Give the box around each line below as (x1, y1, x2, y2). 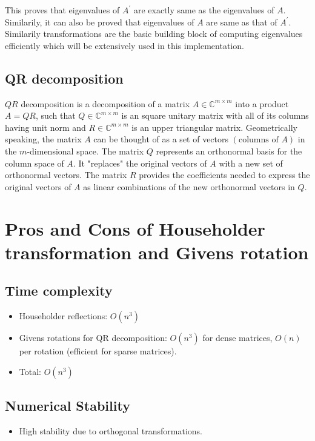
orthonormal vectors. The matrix (5, 168, 127, 181)
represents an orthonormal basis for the (156, 144, 302, 157)
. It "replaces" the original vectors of (73, 156, 207, 169)
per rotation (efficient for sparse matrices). (19, 345, 177, 357)
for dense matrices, (202, 331, 273, 344)
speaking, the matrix (5, 133, 82, 145)
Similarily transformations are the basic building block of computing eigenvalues (5, 27, 303, 40)
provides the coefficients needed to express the (139, 168, 310, 181)
